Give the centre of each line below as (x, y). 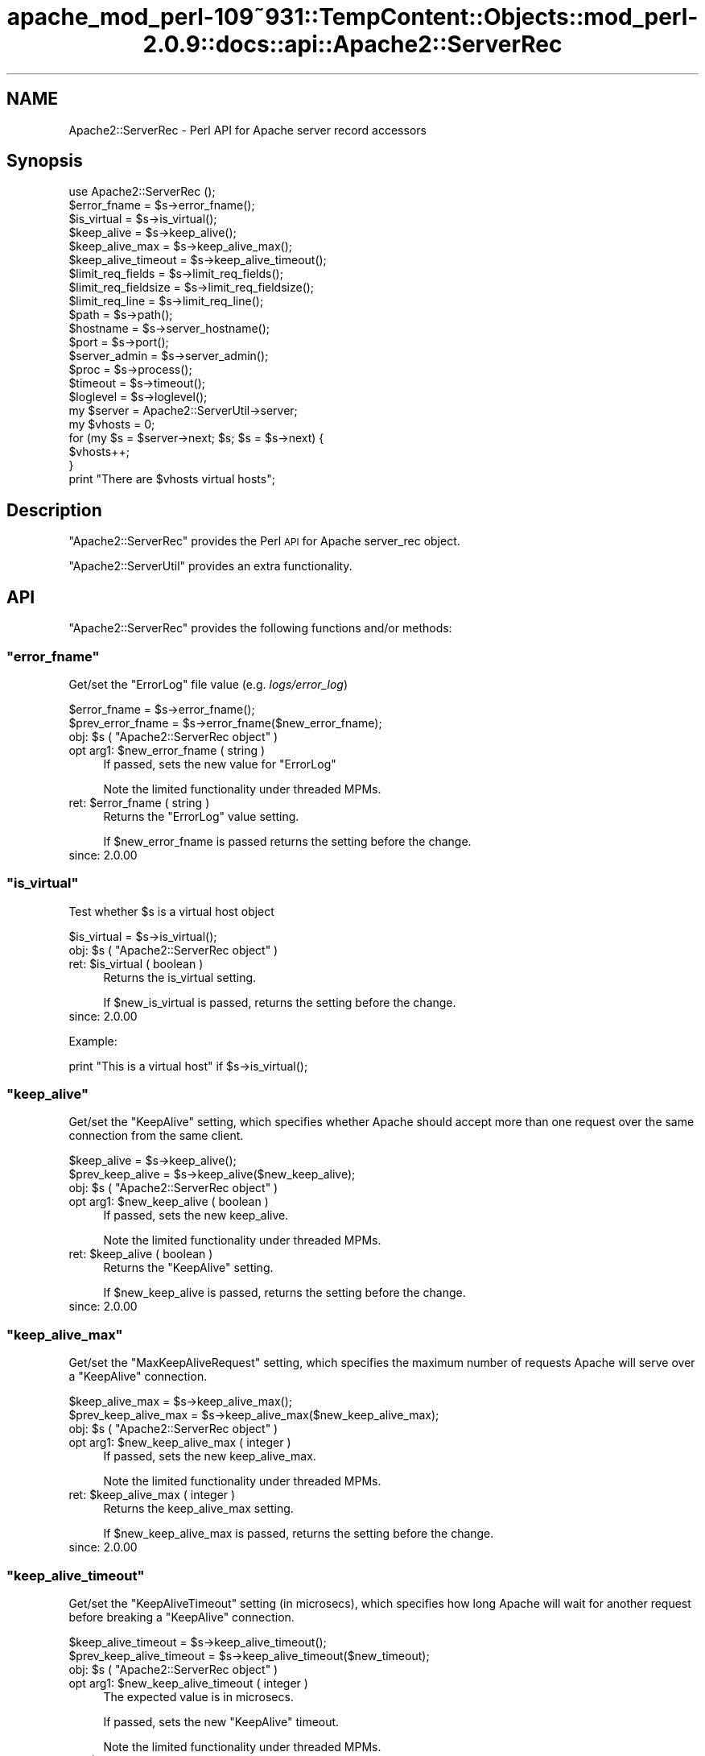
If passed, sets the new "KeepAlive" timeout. (221, 1721)
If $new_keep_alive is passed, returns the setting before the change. (284, 1293)
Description (54, 510)
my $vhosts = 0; (112, 425)
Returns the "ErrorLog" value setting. (201, 816)
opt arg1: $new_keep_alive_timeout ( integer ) (188, 1683)
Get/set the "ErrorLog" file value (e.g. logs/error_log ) (208, 684)
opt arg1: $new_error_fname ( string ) (167, 750)
